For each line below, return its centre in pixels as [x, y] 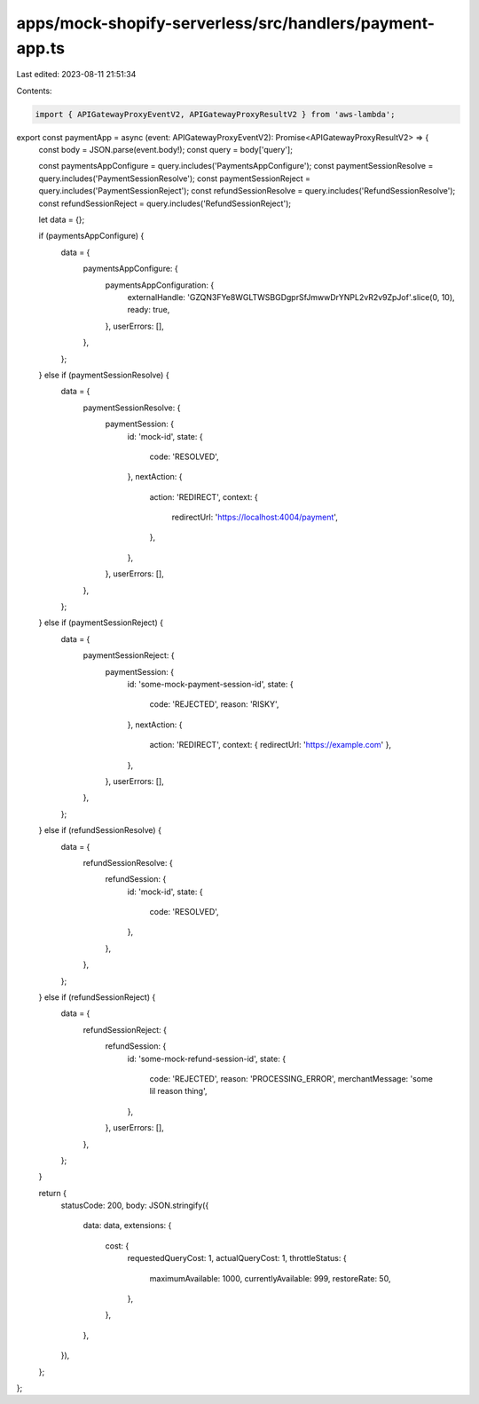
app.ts [41, 48]
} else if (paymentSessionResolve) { [104, 375]
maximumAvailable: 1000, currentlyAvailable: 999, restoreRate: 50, [270, 1278]
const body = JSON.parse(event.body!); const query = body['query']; [165, 150]
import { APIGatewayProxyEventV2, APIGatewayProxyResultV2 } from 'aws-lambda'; [215, 114]
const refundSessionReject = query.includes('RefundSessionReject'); [165, 203]
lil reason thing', [178, 1091]
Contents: [34, 91]
